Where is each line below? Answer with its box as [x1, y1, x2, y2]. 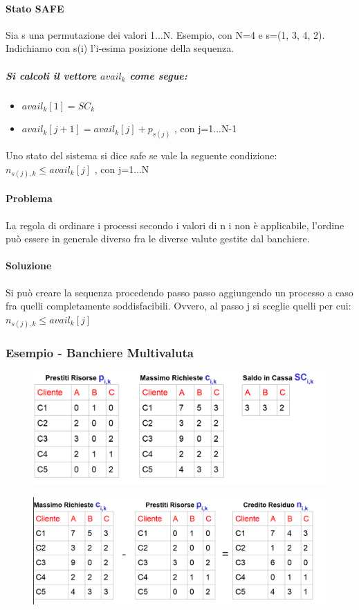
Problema [6, 191, 53, 206]
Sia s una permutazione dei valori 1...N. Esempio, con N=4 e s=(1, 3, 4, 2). [6, 27, 325, 42]
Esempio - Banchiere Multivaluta [6, 343, 194, 361]
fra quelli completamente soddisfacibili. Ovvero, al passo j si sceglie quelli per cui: [6, 298, 351, 313]
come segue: [129, 68, 187, 82]
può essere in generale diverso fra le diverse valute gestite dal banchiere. [6, 231, 310, 246]
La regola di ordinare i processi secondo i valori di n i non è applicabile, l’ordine [6, 217, 344, 232]
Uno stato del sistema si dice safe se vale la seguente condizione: [6, 148, 277, 162]
